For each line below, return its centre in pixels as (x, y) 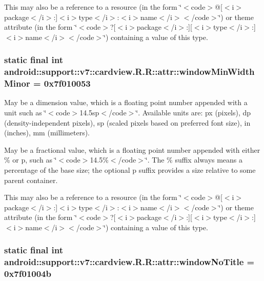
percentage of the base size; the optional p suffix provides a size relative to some (130, 170)
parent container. (31, 180)
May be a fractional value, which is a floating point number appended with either (132, 149)
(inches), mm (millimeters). (47, 133)
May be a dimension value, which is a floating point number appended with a (126, 102)
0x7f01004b (28, 274)
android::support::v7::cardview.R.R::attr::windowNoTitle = (129, 262)
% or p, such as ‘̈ (31, 160)
